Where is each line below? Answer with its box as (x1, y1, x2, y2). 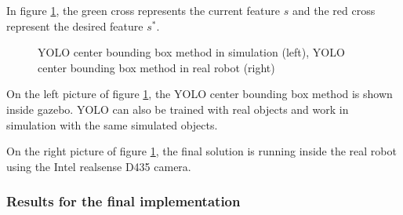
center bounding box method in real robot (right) (38, 59, 275, 75)
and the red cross (292, 2, 376, 18)
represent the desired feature (6, 17, 143, 34)
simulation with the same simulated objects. (6, 116, 218, 133)
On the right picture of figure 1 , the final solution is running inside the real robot (6, 143, 397, 159)
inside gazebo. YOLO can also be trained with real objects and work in (6, 100, 349, 117)
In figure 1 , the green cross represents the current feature (6, 2, 281, 18)
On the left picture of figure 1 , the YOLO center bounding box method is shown (6, 86, 393, 102)
